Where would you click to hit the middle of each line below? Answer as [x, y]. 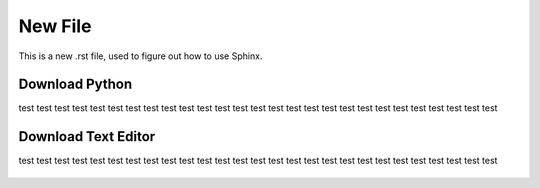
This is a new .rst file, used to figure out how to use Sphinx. [140, 56]
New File [55, 26]
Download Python [75, 84]
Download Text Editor [87, 136]
